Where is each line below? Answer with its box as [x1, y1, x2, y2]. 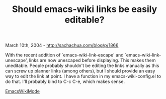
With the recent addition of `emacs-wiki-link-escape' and [5, 52, 124, 58]
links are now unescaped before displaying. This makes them [29, 57, 156, 63]
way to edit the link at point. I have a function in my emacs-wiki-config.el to [5, 73, 161, 79]
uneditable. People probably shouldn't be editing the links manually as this [5, 62, 159, 68]
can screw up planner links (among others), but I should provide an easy [5, 68, 155, 74]
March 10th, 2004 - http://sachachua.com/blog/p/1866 [5, 42, 119, 48]
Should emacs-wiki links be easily [12, 3, 157, 15]
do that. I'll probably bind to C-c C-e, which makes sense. [5, 78, 125, 84]
